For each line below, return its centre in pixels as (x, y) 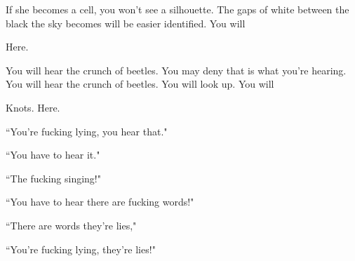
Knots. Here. (33, 107)
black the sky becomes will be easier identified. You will (126, 23)
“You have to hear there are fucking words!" (100, 202)
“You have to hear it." (53, 155)
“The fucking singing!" (53, 178)
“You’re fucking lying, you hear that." (87, 131)
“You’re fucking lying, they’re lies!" (81, 249)
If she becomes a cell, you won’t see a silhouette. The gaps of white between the (177, 9)
